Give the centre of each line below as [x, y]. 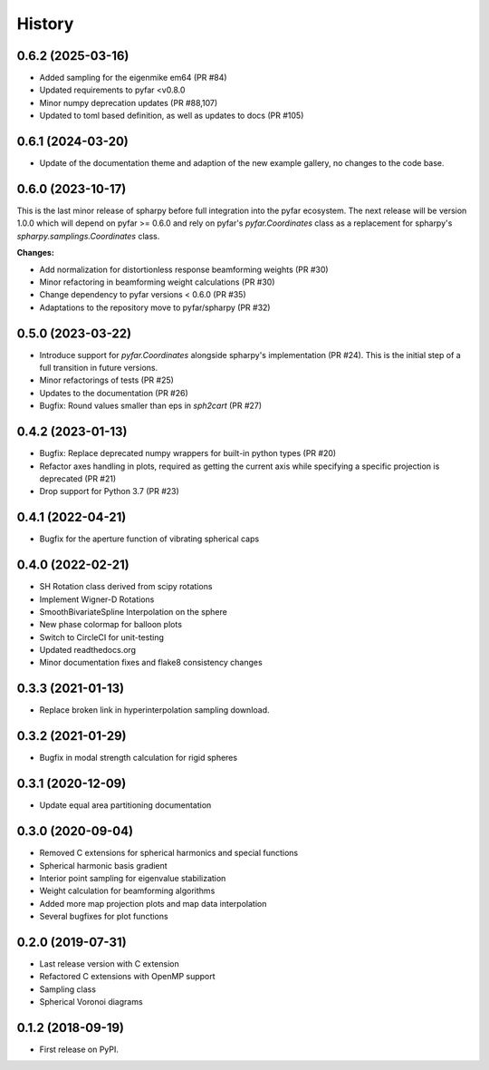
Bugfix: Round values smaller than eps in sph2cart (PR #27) [151, 406]
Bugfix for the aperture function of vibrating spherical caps [149, 539]
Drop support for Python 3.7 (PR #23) [110, 491]
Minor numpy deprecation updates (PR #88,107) [129, 102]
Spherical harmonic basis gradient [103, 865]
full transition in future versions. [99, 368]
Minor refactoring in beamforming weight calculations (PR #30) [157, 282]
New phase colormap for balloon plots [111, 625]
